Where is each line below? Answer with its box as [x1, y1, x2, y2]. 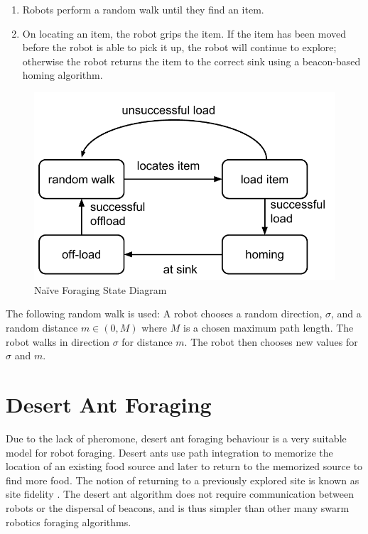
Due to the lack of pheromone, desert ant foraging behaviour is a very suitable [6, 430, 347, 445]
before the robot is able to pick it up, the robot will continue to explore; [22, 40, 337, 55]
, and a [331, 306, 362, 321]
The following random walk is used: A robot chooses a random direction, [6, 306, 323, 321]
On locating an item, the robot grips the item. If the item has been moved [22, 26, 347, 40]
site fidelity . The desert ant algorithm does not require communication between [6, 486, 354, 501]
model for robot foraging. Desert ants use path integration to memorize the [6, 445, 333, 459]
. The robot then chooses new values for [184, 334, 358, 349]
